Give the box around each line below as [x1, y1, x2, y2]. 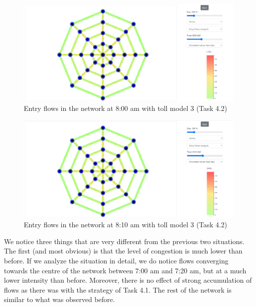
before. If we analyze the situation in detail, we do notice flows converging [4, 255, 229, 265]
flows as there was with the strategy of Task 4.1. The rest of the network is [4, 284, 232, 295]
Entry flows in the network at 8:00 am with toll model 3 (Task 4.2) [24, 103, 227, 113]
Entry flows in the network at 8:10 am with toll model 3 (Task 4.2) [24, 219, 227, 230]
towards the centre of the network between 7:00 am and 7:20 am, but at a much [4, 265, 247, 275]
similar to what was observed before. [4, 294, 115, 305]
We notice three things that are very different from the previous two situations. [4, 236, 245, 246]
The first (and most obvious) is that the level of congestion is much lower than [4, 246, 243, 256]
